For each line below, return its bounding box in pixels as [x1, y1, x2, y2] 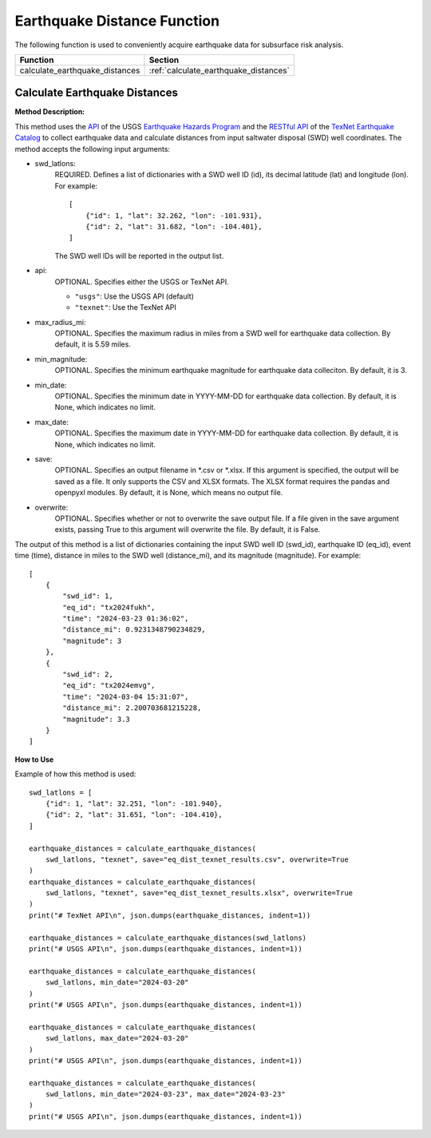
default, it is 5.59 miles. [54, 339, 131, 349]
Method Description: [14, 107, 85, 117]
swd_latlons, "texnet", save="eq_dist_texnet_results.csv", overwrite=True [45, 854, 349, 864]
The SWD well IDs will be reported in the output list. [54, 251, 224, 260]
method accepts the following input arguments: [14, 144, 171, 153]
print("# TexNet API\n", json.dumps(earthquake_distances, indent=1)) [29, 910, 311, 920]
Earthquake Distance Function [14, 12, 219, 30]
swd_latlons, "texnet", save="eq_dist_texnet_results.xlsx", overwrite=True [45, 889, 354, 898]
